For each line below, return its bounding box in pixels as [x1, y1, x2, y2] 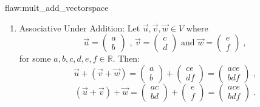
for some [19, 52, 51, 65]
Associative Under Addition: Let [19, 21, 140, 34]
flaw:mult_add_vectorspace [5, 1, 109, 13]
